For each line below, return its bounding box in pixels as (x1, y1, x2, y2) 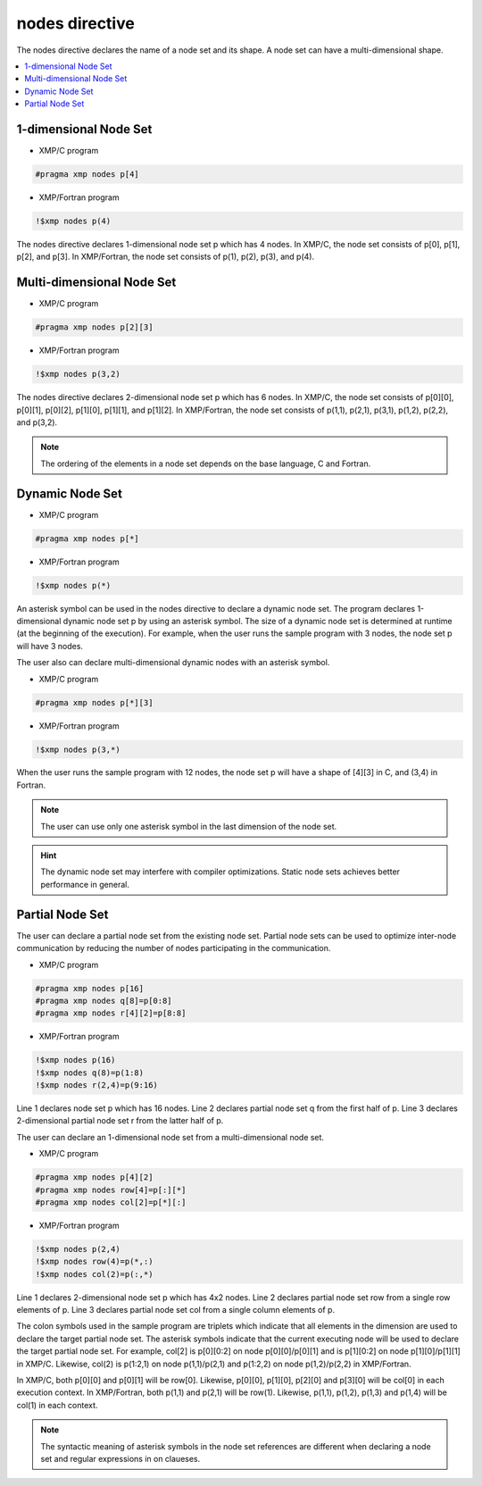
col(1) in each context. (16, 1399, 98, 1410)
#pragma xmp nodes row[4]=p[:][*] (35, 1184, 187, 1195)
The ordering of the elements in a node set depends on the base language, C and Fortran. (40, 458, 371, 469)
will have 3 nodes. (16, 640, 84, 651)
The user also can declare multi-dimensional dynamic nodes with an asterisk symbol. (16, 657, 330, 668)
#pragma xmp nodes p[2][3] (35, 322, 154, 332)
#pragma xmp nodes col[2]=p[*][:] (35, 1197, 187, 1207)
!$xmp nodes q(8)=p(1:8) (35, 1067, 145, 1078)
